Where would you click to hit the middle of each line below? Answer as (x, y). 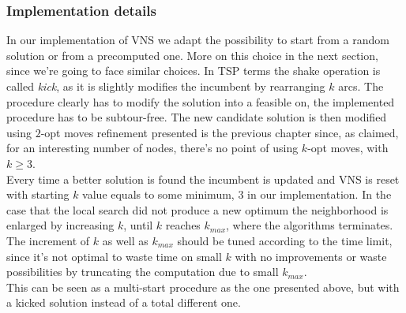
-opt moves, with (348, 148)
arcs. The (361, 86)
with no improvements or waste (311, 256)
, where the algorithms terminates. (310, 225)
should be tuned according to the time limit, (285, 240)
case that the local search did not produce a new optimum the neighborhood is (197, 209)
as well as (125, 240)
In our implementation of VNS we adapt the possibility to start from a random (198, 40)
